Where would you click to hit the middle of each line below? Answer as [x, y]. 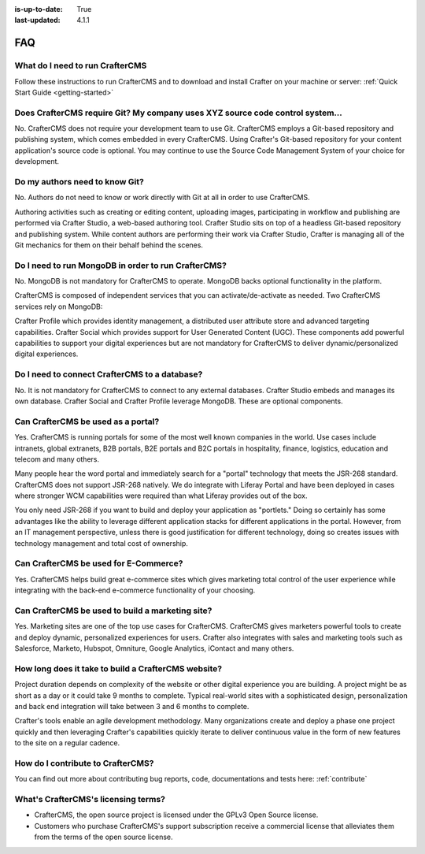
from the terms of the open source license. [103, 837]
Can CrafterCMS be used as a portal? [87, 421]
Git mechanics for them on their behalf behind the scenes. [109, 245]
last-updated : [37, 20]
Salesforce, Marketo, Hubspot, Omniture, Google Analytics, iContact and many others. [154, 648]
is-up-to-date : [39, 9]
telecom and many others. [57, 459]
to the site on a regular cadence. [67, 743]
